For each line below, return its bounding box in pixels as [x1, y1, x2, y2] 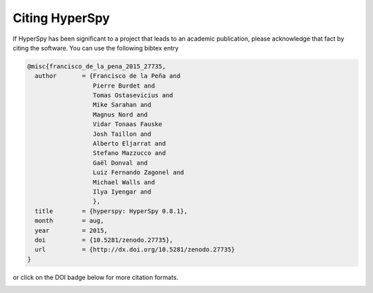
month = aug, [35, 217, 104, 225]
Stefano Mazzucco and [93, 149, 166, 157]
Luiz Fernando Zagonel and [93, 169, 184, 176]
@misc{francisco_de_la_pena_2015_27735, [27, 62, 166, 70]
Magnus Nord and [93, 110, 148, 119]
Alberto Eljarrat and [93, 140, 166, 148]
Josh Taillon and [93, 130, 152, 138]
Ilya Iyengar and [93, 188, 152, 196]
